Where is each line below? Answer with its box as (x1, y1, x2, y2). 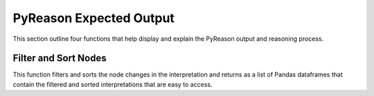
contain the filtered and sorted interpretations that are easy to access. (12, 80, 213, 88)
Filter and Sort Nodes (12, 52, 107, 64)
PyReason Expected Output (12, 10, 175, 26)
